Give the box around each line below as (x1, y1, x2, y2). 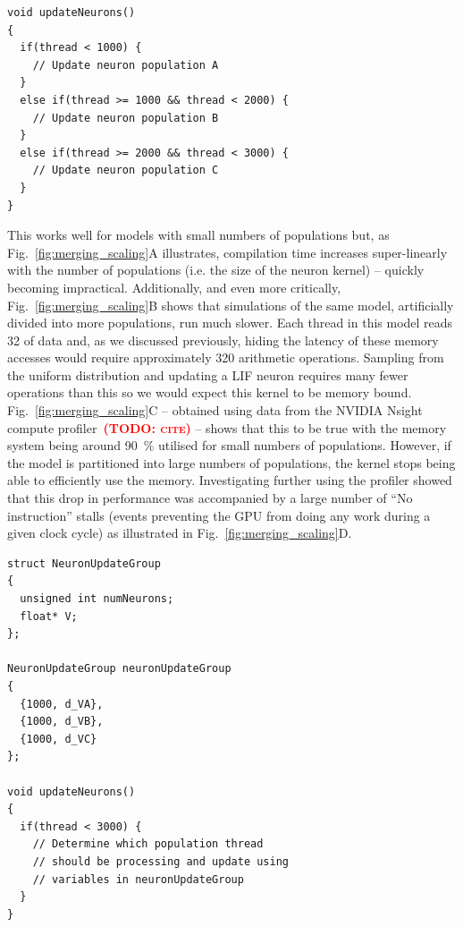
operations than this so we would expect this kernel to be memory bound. (7, 383, 412, 402)
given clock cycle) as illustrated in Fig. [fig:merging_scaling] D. (7, 523, 352, 542)
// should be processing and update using (32, 855, 289, 868)
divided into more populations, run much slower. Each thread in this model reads (7, 313, 453, 332)
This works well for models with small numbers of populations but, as (7, 225, 390, 244)
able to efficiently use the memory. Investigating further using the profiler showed (7, 471, 452, 489)
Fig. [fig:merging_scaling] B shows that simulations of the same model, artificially (7, 295, 454, 314)
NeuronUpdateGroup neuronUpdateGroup (7, 662, 231, 676)
